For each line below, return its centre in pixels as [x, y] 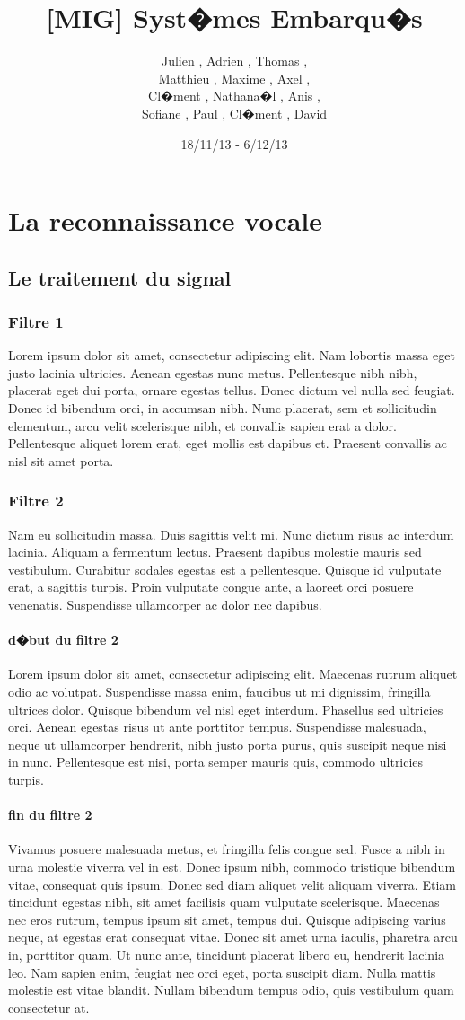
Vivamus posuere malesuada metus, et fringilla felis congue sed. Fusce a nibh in [227, 849]
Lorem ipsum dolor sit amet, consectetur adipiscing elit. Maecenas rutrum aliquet [233, 674]
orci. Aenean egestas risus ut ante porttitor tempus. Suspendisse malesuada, [217, 727]
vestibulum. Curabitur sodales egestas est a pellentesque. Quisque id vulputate [225, 569]
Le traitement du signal [120, 277]
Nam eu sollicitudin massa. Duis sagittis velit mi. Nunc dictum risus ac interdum [231, 534]
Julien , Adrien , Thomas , [234, 61]
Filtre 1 [36, 321]
